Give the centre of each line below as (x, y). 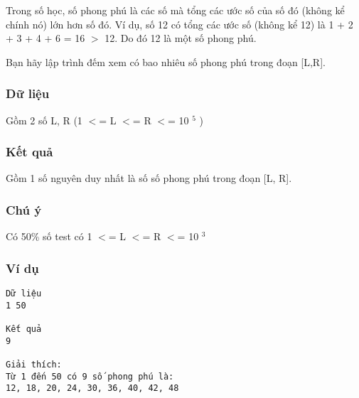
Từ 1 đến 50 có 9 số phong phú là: (90, 376)
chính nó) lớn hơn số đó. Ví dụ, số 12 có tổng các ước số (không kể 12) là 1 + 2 (179, 24)
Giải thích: (34, 364)
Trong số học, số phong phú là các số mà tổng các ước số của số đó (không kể (175, 10)
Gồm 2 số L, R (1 (44, 120)
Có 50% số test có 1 (49, 236)
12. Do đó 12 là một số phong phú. (181, 38)
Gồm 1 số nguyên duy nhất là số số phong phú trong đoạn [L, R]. (149, 178)
